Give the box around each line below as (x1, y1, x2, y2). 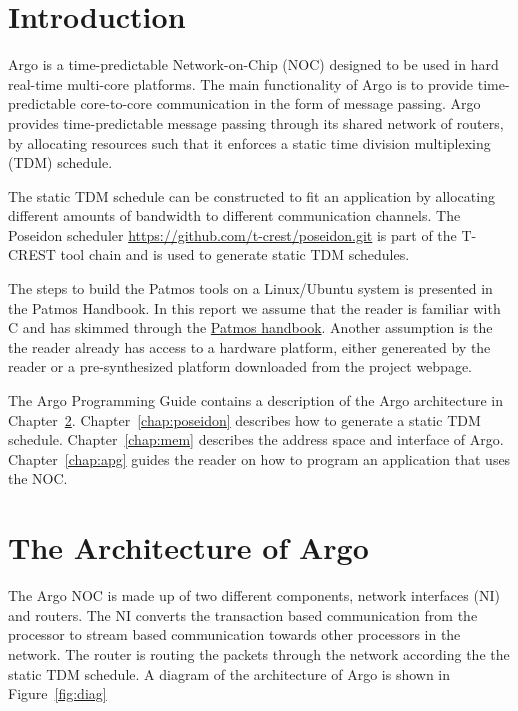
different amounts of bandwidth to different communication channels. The (8, 205, 461, 226)
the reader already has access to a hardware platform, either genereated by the (8, 336, 491, 357)
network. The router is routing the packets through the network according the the (8, 643, 510, 664)
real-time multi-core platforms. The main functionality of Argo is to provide (8, 73, 474, 94)
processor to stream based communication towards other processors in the (8, 624, 461, 645)
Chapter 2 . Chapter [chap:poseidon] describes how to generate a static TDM (8, 409, 481, 430)
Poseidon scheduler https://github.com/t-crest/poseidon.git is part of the (8, 224, 457, 245)
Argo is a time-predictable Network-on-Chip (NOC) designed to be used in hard (8, 54, 499, 75)
